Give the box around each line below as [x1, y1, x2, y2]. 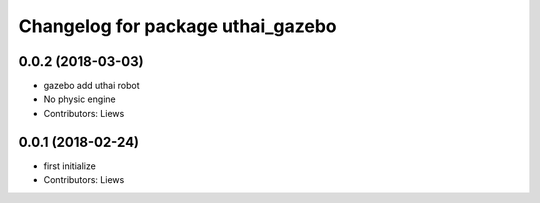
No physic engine [43, 93, 116, 105]
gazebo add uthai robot [43, 80, 140, 92]
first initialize [43, 160, 97, 172]
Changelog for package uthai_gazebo [18, 15, 337, 37]
